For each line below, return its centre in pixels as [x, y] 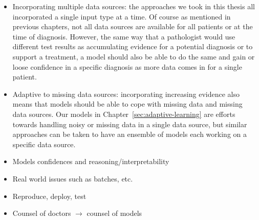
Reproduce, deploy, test [49, 196]
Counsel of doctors [42, 213]
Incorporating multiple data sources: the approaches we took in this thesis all [134, 6]
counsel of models [114, 213]
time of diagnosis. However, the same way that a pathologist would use [124, 36]
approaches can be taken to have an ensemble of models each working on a [129, 134]
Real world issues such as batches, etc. [73, 178]
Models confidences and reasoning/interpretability [91, 161]
